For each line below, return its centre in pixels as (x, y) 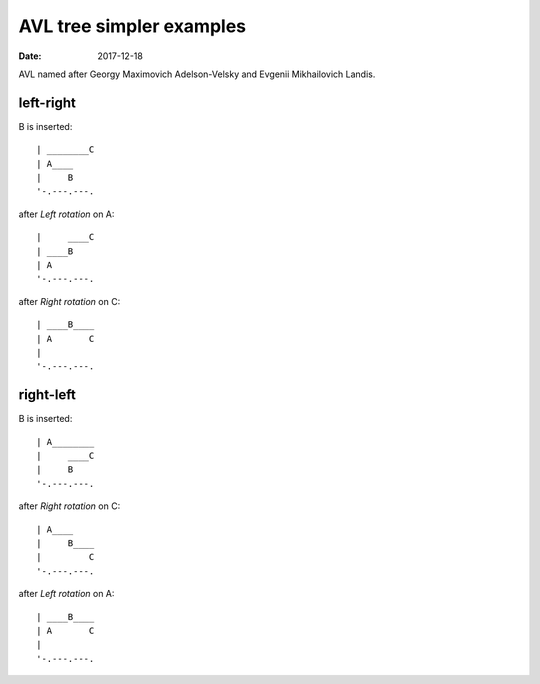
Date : (30, 56)
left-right (47, 102)
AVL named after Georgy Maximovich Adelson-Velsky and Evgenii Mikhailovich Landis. (197, 74)
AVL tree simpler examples (132, 26)
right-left (47, 395)
